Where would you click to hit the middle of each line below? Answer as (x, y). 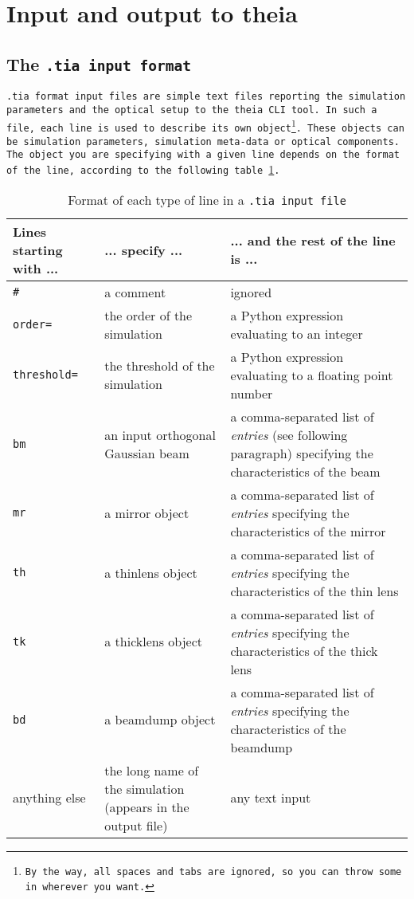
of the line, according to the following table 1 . (143, 169)
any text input (271, 798)
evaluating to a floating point (312, 375)
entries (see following (289, 434)
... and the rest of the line (313, 241)
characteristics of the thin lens (314, 591)
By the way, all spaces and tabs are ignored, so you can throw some (213, 872)
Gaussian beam (147, 453)
